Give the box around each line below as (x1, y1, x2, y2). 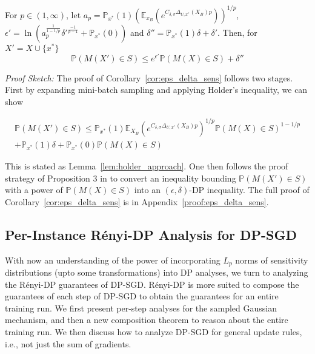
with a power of (5, 183, 63, 196)
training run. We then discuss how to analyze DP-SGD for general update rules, (5, 325, 302, 338)
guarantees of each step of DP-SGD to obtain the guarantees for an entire (5, 290, 279, 302)
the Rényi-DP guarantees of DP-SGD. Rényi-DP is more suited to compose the (5, 277, 299, 290)
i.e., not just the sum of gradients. (5, 337, 131, 350)
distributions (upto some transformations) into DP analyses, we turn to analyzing (5, 266, 308, 279)
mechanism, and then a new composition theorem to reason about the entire (5, 313, 288, 326)
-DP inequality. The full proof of (189, 183, 310, 196)
